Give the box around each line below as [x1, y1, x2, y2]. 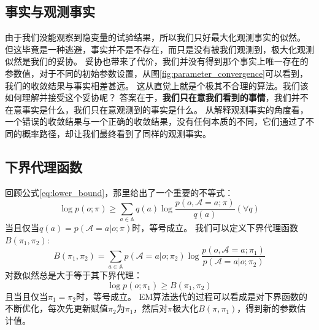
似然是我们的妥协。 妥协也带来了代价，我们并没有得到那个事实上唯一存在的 [5, 55, 309, 68]
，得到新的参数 [237, 302, 298, 315]
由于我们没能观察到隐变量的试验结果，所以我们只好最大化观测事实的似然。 [5, 31, 306, 44]
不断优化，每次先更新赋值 [5, 302, 108, 315]
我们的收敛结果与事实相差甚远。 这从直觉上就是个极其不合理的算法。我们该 [5, 79, 309, 92]
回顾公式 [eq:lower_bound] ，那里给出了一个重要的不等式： [5, 186, 234, 198]
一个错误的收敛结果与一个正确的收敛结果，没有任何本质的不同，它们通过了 [5, 115, 306, 128]
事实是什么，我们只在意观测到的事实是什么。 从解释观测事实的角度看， [21, 103, 309, 116]
